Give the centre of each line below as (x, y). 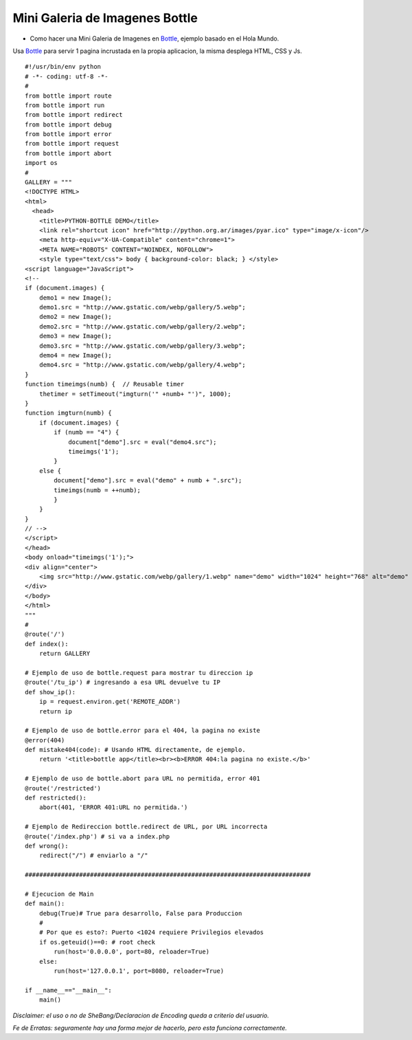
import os (41, 163)
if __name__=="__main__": (69, 990)
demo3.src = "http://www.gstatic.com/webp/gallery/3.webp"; (142, 346)
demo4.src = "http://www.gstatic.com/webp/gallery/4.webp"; (142, 365)
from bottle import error (69, 134)
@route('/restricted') (63, 788)
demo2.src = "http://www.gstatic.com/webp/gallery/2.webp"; (142, 326)
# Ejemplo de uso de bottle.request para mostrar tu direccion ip (139, 673)
